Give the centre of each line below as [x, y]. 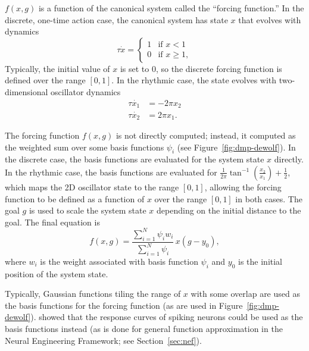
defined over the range [45, 80]
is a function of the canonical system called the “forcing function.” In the [171, 8]
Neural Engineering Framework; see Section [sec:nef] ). [103, 340]
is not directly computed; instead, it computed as [206, 135]
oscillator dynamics [86, 91]
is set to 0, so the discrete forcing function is [201, 68]
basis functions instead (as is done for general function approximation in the [144, 328]
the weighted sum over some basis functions [85, 147]
